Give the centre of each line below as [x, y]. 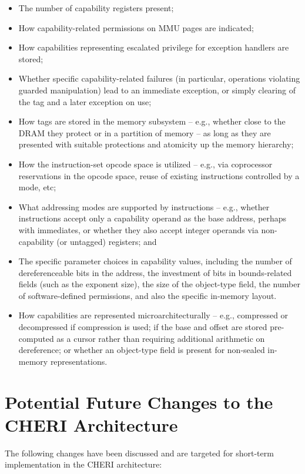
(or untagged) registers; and [107, 241]
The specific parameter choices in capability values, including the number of [155, 261]
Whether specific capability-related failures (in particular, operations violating [159, 78]
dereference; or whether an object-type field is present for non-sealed [142, 350]
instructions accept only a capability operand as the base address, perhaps [152, 218]
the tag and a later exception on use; [85, 101]
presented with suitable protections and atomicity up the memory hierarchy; [156, 144]
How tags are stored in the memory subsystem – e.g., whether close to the [152, 121]
